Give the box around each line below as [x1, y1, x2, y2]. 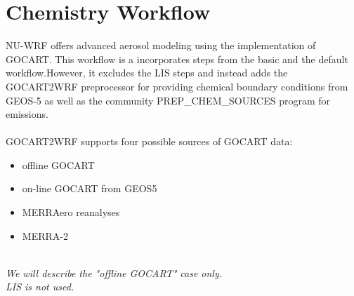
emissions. [6, 107, 48, 121]
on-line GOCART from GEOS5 [22, 181, 157, 196]
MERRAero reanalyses [22, 205, 120, 220]
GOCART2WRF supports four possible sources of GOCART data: [6, 134, 293, 149]
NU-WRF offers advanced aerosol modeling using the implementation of [6, 38, 316, 53]
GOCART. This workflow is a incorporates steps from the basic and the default [6, 51, 348, 66]
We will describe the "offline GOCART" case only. [6, 265, 223, 280]
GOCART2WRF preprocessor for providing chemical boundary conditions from [6, 79, 348, 93]
